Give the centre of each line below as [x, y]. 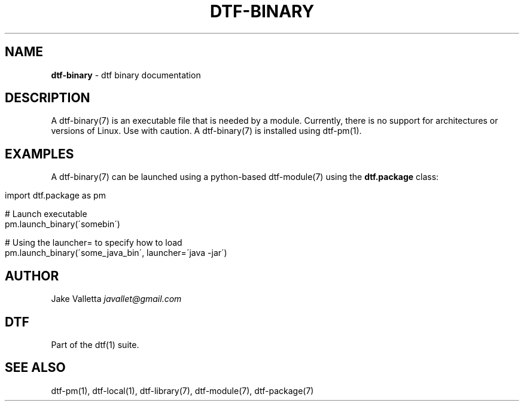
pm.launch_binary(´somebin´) [63, 224]
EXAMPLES [39, 154]
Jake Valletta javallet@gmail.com [116, 299]
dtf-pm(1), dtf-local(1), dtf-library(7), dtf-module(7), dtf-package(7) [182, 390]
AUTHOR [32, 276]
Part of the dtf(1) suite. [95, 344]
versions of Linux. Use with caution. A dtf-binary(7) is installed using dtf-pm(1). [206, 131]
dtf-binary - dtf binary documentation [126, 75]
